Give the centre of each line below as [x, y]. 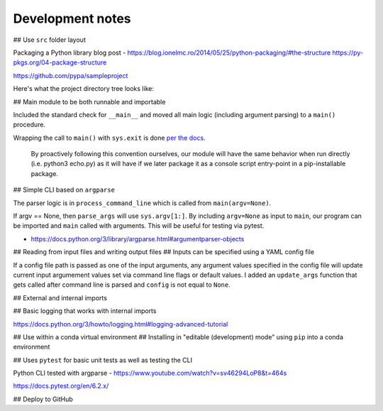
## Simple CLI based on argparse [64, 190]
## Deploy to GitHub [43, 399]
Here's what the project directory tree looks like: [83, 89]
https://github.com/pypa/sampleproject [71, 75]
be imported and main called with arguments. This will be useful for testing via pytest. [139, 226]
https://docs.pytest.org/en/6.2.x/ [61, 386]
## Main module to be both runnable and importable [89, 102]
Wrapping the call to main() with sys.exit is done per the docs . [109, 138]
